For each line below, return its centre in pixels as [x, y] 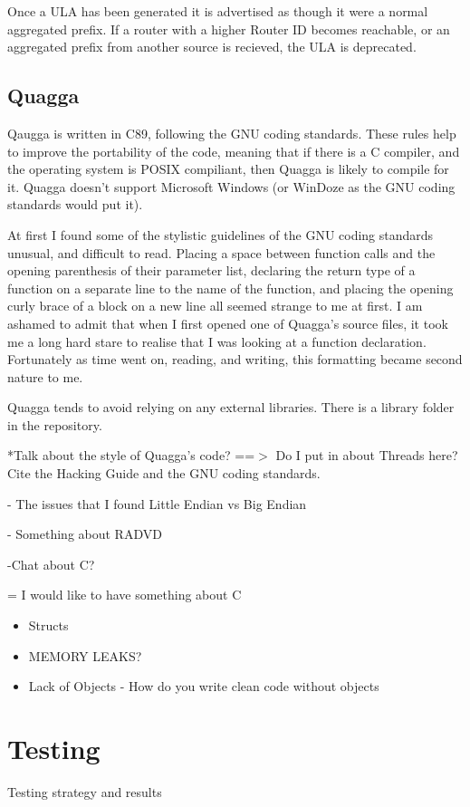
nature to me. [45, 376]
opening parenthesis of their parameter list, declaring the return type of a [211, 270]
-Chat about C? [51, 564]
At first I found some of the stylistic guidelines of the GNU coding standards [221, 234]
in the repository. [55, 424]
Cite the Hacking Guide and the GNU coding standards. [164, 473]
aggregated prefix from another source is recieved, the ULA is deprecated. [212, 47]
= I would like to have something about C [125, 595]
